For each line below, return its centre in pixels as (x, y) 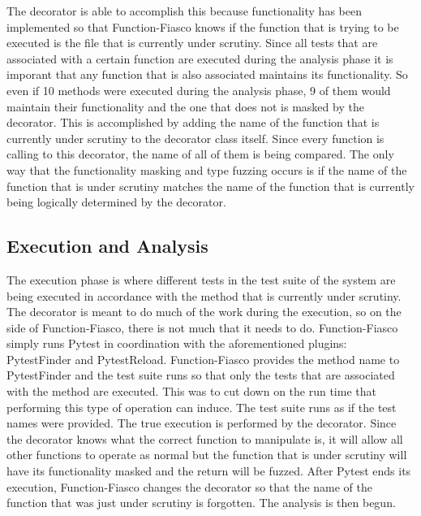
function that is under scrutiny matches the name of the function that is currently (210, 186)
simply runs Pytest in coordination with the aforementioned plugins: (177, 343)
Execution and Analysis (107, 246)
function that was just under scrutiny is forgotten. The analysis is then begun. (201, 503)
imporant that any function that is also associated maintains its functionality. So (207, 74)
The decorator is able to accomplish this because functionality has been (184, 11)
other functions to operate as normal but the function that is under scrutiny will (207, 455)
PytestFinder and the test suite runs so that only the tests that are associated (201, 375)
